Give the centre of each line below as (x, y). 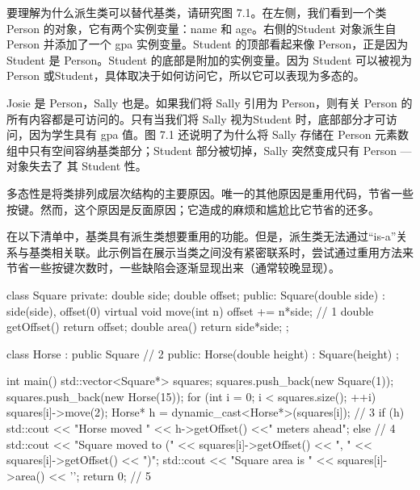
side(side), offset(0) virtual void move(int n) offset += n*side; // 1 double (190, 310)
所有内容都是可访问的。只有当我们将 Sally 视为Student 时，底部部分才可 (196, 118)
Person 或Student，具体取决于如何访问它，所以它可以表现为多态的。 (186, 75)
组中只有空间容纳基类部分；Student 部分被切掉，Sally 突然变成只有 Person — (209, 150)
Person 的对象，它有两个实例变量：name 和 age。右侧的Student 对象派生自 (202, 28)
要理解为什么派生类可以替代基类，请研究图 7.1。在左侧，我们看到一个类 (197, 12)
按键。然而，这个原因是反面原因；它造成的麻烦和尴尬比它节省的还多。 (193, 209)
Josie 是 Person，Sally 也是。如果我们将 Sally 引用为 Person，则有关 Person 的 (210, 102)
